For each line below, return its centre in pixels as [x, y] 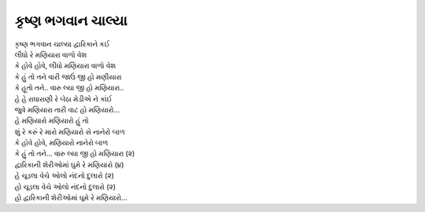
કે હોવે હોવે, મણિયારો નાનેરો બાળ [61, 143]
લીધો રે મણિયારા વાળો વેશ [51, 54]
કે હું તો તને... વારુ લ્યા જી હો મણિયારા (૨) [75, 154]
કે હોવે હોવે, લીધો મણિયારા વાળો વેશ [65, 66]
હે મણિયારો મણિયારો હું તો [52, 121]
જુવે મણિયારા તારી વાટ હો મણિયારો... [67, 109]
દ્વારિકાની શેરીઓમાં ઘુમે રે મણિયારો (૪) [69, 164]
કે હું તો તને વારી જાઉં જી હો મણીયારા [68, 77]
